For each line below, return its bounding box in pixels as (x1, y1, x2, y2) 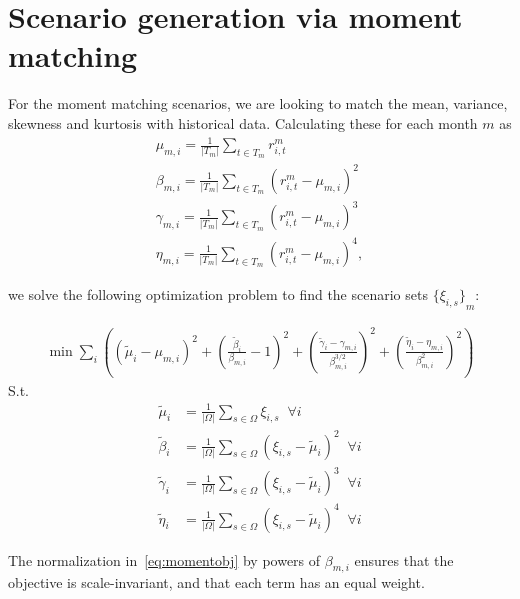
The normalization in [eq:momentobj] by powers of (8, 549, 321, 570)
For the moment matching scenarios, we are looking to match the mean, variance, (8, 93, 508, 114)
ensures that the (354, 549, 454, 570)
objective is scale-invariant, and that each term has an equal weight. (8, 572, 425, 593)
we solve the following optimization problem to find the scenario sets (8, 283, 428, 304)
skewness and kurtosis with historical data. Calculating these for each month (8, 112, 478, 133)
